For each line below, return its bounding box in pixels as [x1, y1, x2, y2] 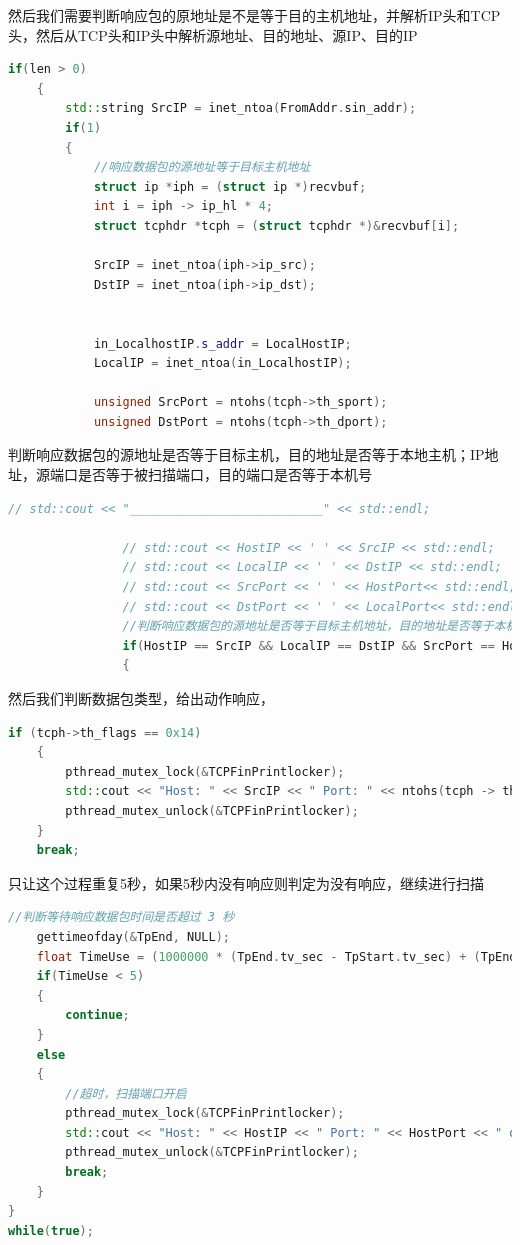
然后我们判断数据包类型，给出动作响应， [8, 688, 274, 708]
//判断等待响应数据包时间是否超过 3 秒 [8, 910, 235, 925]
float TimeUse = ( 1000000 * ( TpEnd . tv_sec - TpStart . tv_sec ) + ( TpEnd [36, 949, 517, 964]
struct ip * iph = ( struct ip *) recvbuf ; [93, 179, 367, 194]
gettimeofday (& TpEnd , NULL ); [36, 929, 230, 944]
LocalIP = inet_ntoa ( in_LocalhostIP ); [93, 356, 352, 371]
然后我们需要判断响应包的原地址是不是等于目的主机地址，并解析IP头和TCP [8, 5, 501, 25]
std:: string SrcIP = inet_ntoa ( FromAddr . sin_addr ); [65, 101, 417, 116]
